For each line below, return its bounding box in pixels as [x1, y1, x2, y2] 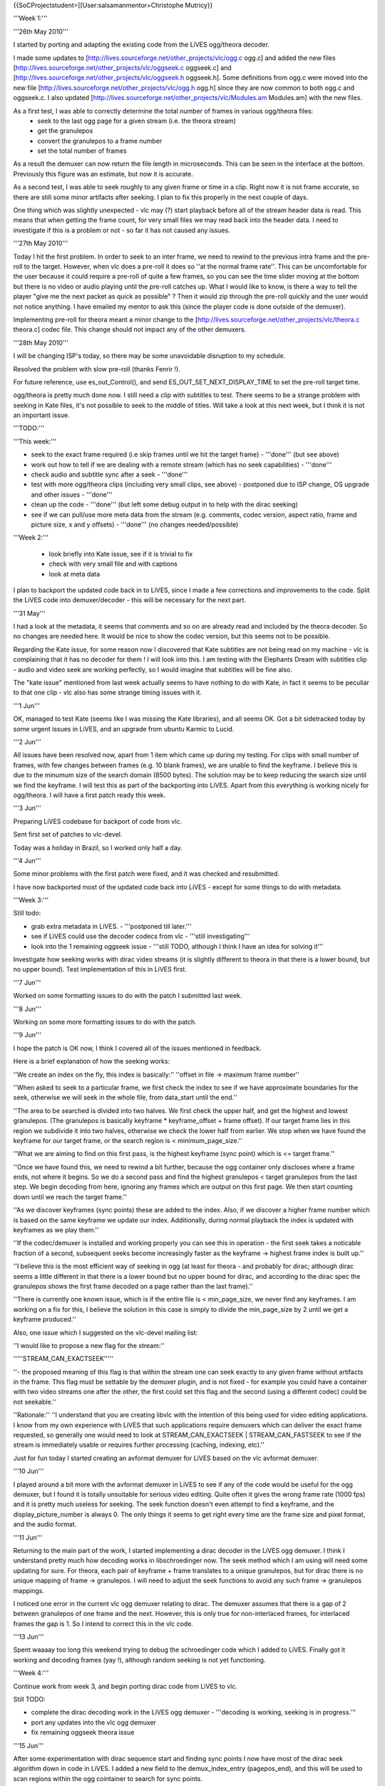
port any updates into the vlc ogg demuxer [31, 1718, 157, 1727]
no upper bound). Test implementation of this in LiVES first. [13, 965, 187, 974]
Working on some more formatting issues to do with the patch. [13, 1017, 197, 1026]
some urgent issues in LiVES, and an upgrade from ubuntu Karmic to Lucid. [13, 724, 235, 733]
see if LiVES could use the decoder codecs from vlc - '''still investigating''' [31, 932, 250, 941]
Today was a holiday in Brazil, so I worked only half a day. [13, 843, 183, 852]
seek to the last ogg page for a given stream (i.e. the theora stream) [37, 116, 237, 125]
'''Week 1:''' [13, 14, 48, 23]
